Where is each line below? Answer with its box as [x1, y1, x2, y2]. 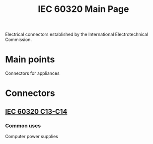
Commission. [5, 37, 32, 43]
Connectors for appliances [5, 70, 60, 76]
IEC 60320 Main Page [38, 3, 129, 15]
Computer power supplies [5, 134, 58, 139]
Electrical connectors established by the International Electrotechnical [5, 31, 149, 38]
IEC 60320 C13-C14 [5, 107, 68, 116]
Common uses [5, 122, 41, 129]
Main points [5, 54, 55, 65]
